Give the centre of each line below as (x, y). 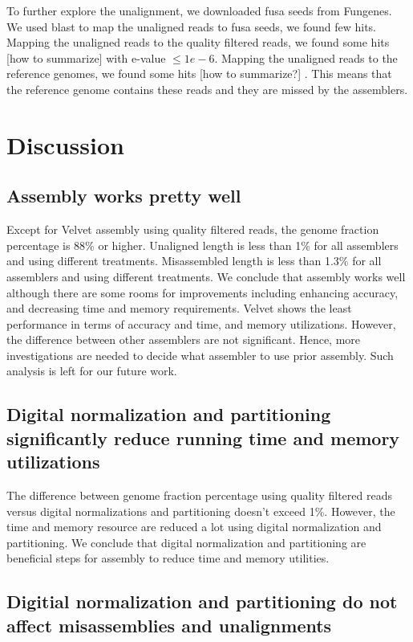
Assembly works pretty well (124, 196)
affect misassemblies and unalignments (169, 625)
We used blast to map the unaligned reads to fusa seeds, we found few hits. (192, 26)
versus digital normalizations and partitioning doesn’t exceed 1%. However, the (201, 511)
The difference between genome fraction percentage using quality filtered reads (199, 495)
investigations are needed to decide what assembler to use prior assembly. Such (200, 355)
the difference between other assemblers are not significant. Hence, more (184, 339)
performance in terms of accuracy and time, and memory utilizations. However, (201, 323)
